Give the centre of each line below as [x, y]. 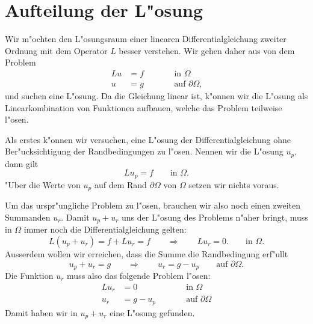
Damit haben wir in [41, 312]
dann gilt [22, 163]
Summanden [28, 217]
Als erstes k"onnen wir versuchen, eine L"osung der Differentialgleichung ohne [148, 139]
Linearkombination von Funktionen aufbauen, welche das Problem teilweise [144, 107]
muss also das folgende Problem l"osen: [139, 275]
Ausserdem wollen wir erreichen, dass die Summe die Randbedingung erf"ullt [147, 253]
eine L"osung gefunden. [152, 312]
